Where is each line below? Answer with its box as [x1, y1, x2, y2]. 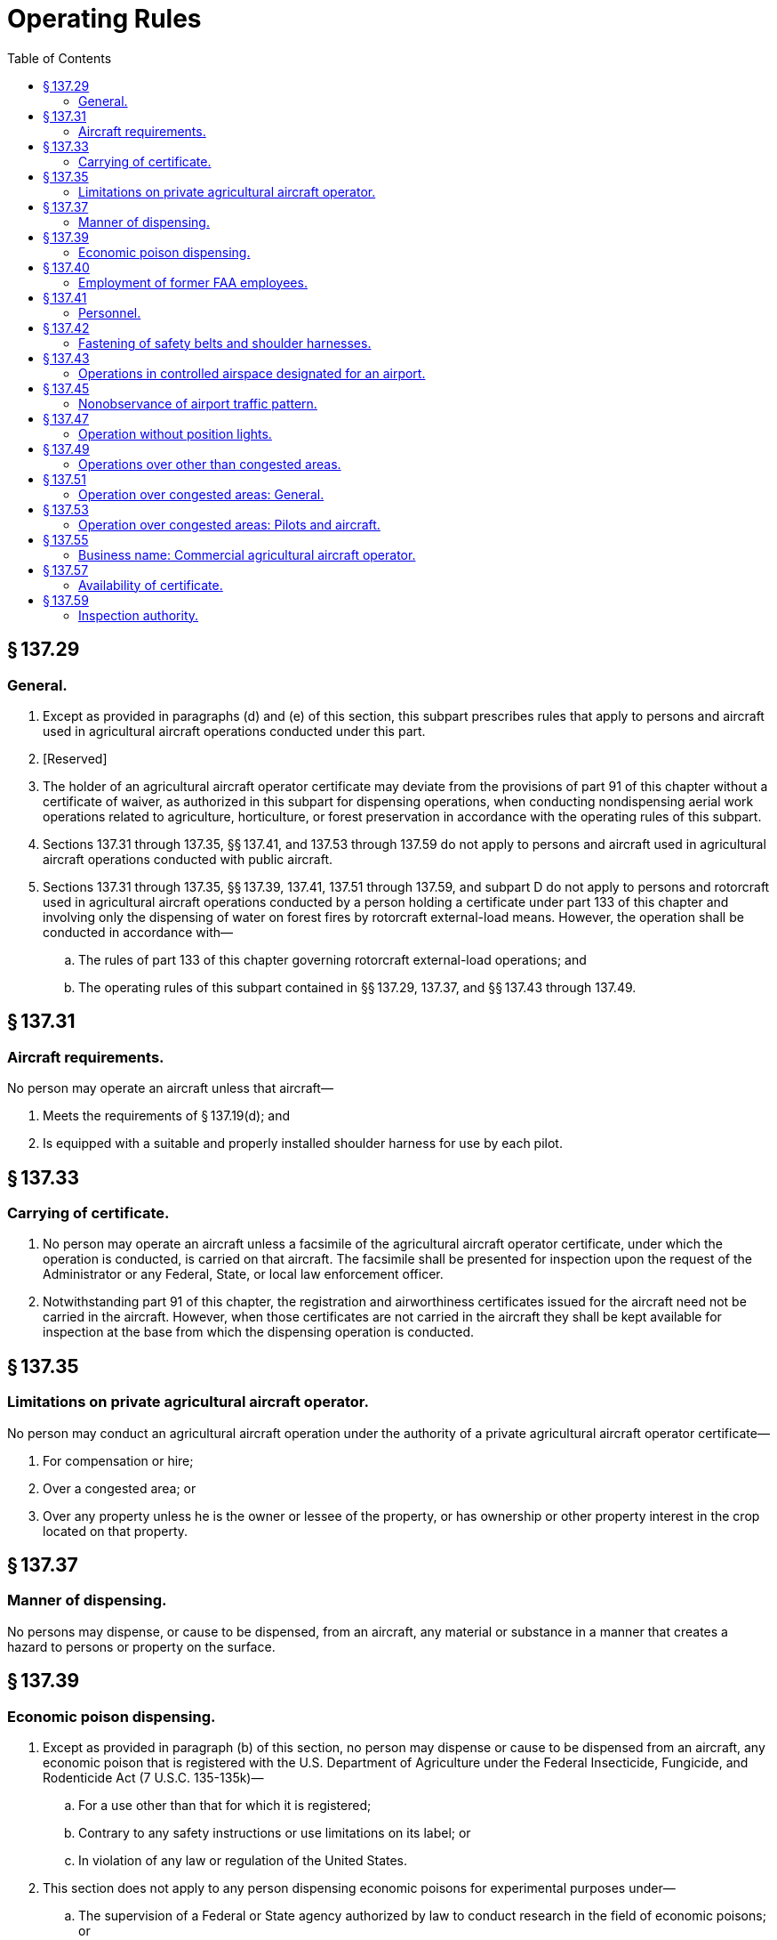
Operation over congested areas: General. [78, 486, 324, 502]
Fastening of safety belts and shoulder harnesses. [78, 335, 372, 351]
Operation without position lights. [78, 425, 272, 441]
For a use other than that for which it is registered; [78, 1798, 372, 1814]
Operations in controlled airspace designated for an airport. [78, 365, 426, 381]
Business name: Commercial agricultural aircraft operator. [78, 546, 416, 562]
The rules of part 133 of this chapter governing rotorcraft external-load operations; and [78, 951, 587, 967]
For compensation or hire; [43, 1452, 194, 1468]
